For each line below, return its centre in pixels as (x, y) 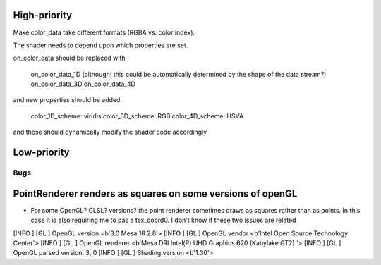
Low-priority (41, 153)
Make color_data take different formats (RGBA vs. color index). (104, 32)
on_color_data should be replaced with (69, 58)
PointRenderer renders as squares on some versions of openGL (155, 193)
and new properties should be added (67, 100)
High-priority (43, 15)
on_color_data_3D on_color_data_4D (83, 84)
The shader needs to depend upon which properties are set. (101, 45)
